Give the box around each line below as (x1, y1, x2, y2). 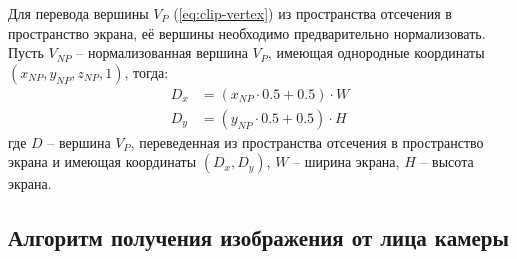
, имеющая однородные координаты (267, 42, 485, 63)
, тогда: (124, 61, 169, 82)
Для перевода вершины (8, 3, 149, 23)
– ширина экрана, (293, 151, 400, 172)
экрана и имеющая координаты (8, 151, 197, 172)
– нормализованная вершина (76, 42, 248, 63)
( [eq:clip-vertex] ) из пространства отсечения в (173, 3, 452, 23)
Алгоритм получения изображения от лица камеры (8, 222, 509, 253)
